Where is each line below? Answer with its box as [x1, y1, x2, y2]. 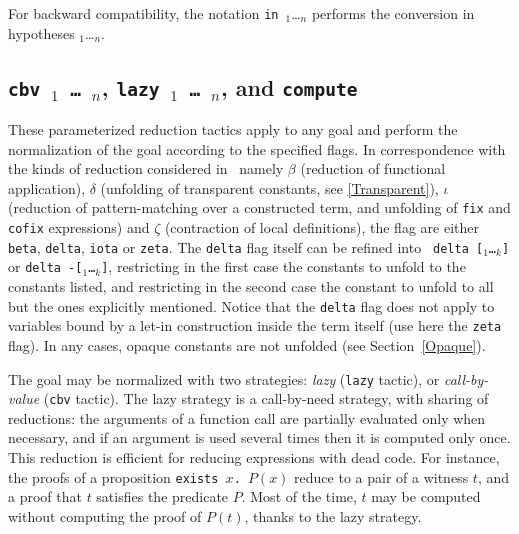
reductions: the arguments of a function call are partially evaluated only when [8, 407, 486, 428]
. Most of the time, [241, 486, 357, 507]
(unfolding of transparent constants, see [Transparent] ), [100, 177, 439, 198]
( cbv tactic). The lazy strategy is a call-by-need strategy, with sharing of [43, 388, 489, 409]
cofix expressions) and [8, 217, 150, 238]
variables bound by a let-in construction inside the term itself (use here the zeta [8, 315, 502, 336]
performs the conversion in [311, 3, 475, 23]
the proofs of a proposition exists [8, 466, 219, 487]
